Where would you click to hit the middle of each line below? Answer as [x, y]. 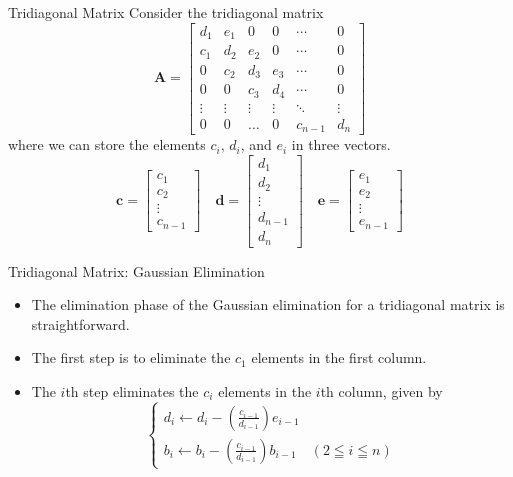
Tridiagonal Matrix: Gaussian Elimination [136, 270]
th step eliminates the [132, 391]
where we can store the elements [107, 144]
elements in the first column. [339, 357]
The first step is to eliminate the [131, 357]
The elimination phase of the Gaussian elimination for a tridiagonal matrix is [268, 304]
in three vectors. [341, 144]
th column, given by [381, 391]
